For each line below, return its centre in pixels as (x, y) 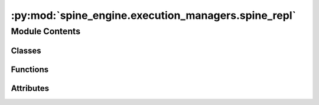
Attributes (30, 88)
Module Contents (46, 31)
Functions (30, 69)
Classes (26, 50)
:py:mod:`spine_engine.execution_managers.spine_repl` (154, 15)
